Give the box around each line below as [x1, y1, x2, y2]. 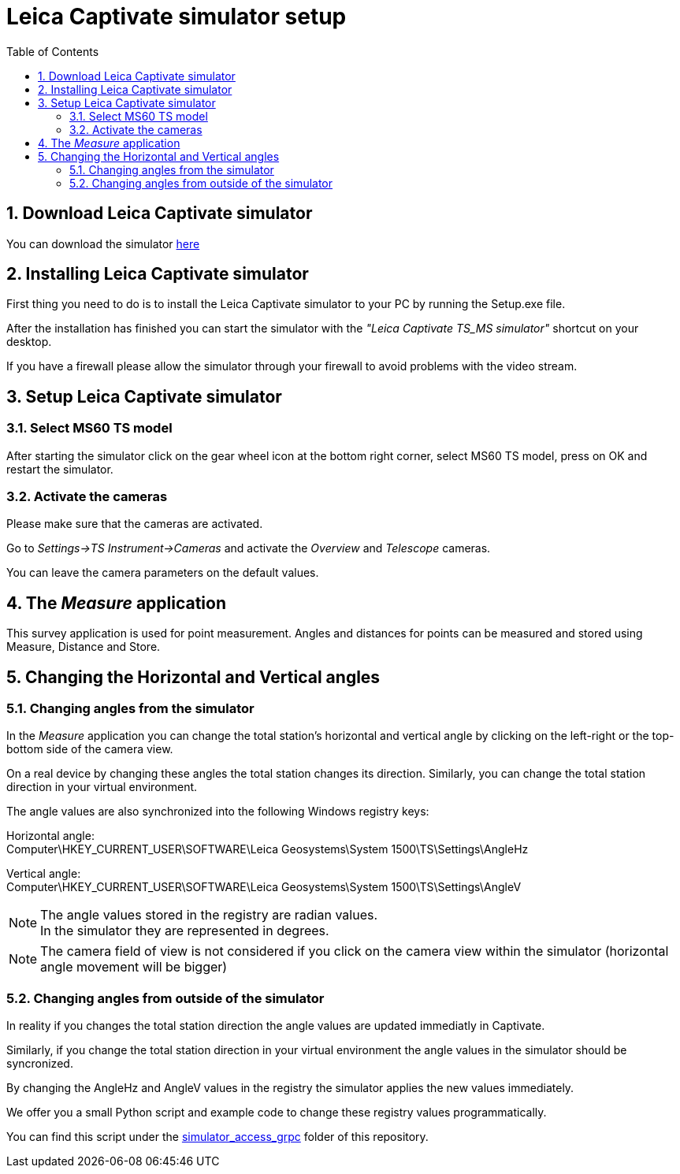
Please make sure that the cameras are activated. [6, 517, 263, 531]
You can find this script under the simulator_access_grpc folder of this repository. [6, 1130, 429, 1144]
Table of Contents [6, 44, 99, 58]
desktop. [6, 335, 52, 349]
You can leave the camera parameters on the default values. [6, 566, 319, 580]
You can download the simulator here [6, 236, 200, 251]
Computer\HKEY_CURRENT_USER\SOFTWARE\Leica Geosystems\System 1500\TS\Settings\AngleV [6, 880, 522, 894]
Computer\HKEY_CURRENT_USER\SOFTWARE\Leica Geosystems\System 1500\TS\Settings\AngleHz [6, 842, 529, 856]
